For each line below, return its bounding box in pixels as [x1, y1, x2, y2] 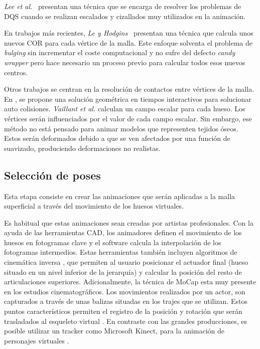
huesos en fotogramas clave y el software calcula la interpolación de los [4, 237, 221, 247]
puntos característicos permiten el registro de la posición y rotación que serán [4, 306, 242, 316]
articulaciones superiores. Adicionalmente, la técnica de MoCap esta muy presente [4, 276, 256, 287]
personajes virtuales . [4, 335, 69, 345]
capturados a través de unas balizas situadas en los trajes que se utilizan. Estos [4, 296, 247, 306]
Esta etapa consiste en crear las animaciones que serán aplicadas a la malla [4, 191, 235, 201]
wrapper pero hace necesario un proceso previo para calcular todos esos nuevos [4, 57, 245, 67]
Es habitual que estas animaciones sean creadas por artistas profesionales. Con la [4, 217, 253, 228]
